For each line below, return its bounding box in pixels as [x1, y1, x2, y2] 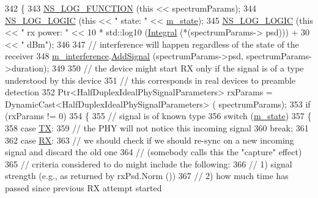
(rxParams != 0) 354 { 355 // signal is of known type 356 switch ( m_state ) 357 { [5, 109, 312, 122]
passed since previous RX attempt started [5, 181, 162, 194]
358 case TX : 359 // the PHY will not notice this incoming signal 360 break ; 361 [5, 121, 309, 134]
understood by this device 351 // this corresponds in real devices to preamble [5, 73, 296, 86]
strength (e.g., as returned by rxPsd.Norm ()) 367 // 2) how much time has [5, 169, 289, 182]
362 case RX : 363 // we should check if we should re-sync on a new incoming [5, 133, 294, 146]
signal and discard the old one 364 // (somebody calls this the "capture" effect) [5, 145, 302, 158]
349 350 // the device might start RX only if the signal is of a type [52, 61, 304, 74]
